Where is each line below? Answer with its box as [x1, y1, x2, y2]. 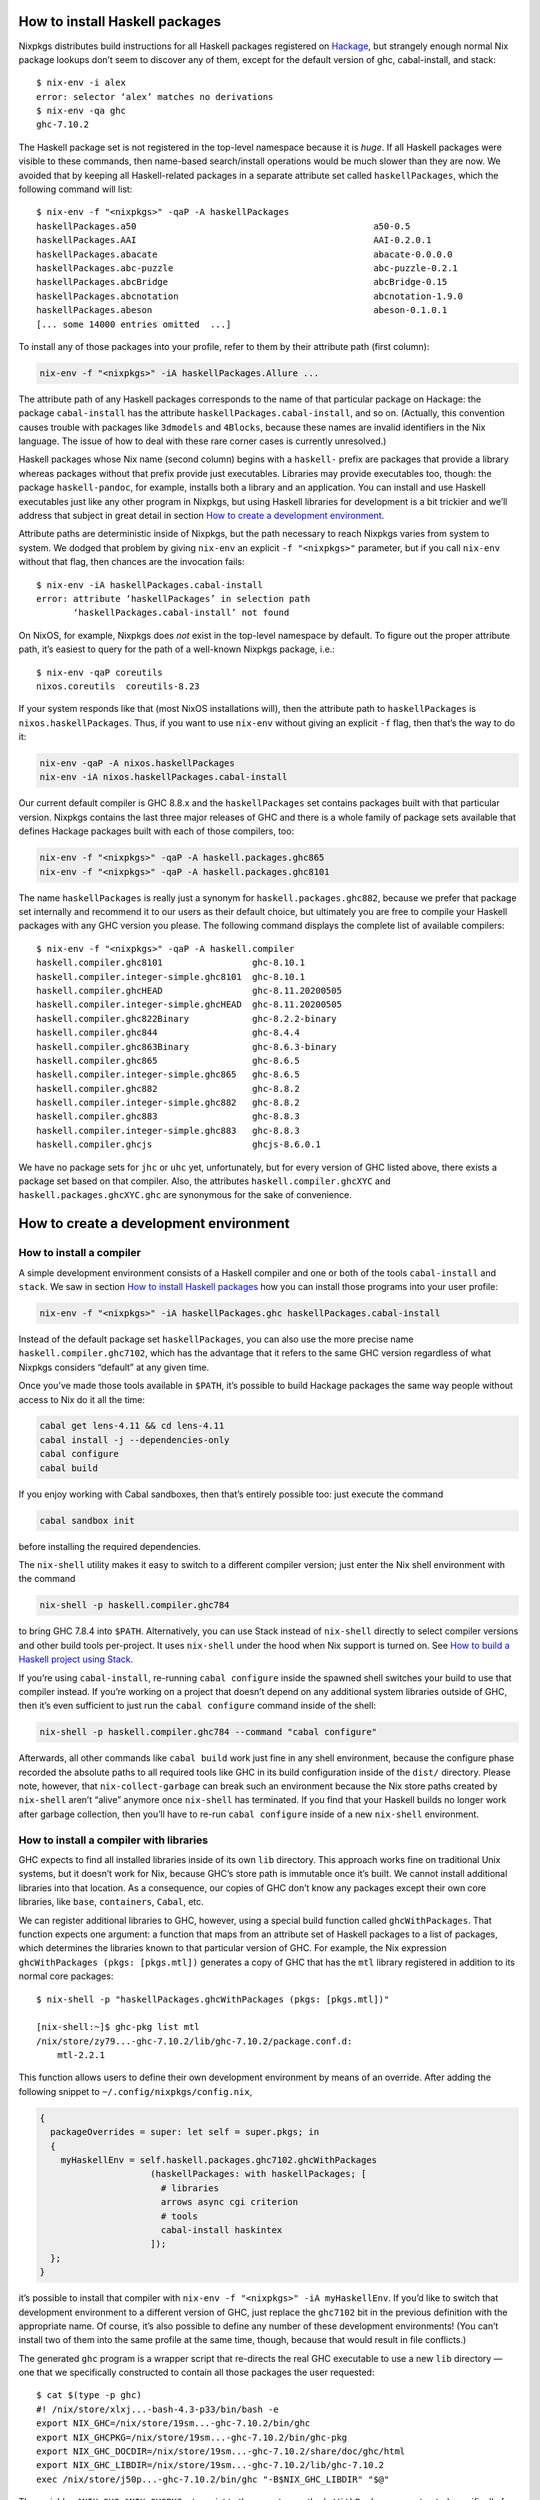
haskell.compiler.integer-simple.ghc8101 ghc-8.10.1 [36, 971, 305, 982]
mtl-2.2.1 [56, 2050, 105, 2061]
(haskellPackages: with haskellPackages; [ [150, 2168, 367, 2180]
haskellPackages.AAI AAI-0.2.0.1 [36, 235, 432, 246]
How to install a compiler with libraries [18, 1833, 209, 1847]
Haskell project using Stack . [18, 1653, 134, 1665]
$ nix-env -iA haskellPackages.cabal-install [36, 579, 264, 590]
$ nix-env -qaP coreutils [36, 666, 164, 678]
